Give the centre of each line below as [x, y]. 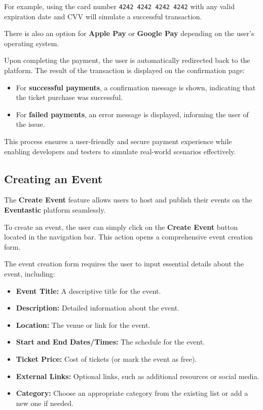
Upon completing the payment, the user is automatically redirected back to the [127, 60]
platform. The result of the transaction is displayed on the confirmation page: [124, 70]
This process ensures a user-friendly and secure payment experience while [118, 141]
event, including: [30, 273]
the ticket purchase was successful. [69, 97]
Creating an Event [53, 178]
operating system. [32, 43]
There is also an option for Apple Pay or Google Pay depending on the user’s [129, 33]
